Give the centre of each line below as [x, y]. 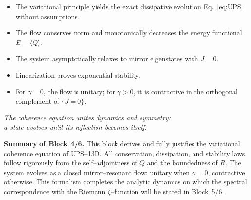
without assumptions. [47, 16]
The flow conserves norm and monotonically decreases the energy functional [129, 33]
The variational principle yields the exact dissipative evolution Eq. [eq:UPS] [129, 6]
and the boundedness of [182, 163]
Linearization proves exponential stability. [78, 75]
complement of [37, 101]
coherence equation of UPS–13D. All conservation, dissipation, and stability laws [125, 153]
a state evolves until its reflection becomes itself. [75, 127]
